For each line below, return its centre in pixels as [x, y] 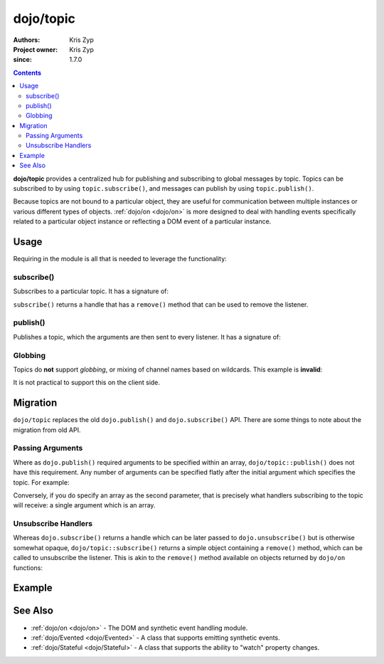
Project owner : [36, 49]
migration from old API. [47, 430]
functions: [28, 568]
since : [22, 60]
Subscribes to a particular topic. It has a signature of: [91, 291]
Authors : [27, 40]
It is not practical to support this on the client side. [86, 383]
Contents [27, 73]
